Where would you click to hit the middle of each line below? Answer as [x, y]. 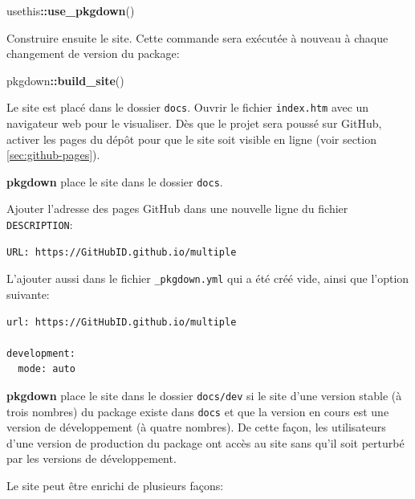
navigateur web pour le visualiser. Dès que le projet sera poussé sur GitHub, [194, 123]
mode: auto [47, 369]
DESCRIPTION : [40, 225]
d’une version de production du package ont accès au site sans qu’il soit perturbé [205, 442]
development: [41, 353]
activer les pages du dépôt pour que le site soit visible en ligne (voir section [191, 139]
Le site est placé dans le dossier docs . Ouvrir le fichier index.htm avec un [188, 107]
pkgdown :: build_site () [65, 80]
